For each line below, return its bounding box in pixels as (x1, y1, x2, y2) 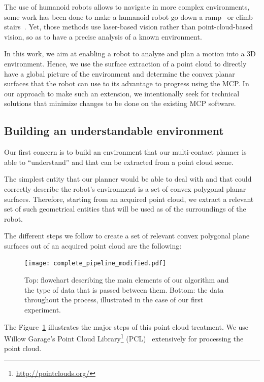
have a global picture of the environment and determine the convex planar (4, 68, 235, 79)
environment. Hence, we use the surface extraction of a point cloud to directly (4, 58, 247, 68)
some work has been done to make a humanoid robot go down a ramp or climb (4, 11, 253, 22)
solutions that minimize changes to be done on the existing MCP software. (4, 98, 236, 109)
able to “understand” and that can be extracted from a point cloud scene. (4, 156, 234, 167)
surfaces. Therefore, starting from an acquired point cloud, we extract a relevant (4, 193, 254, 204)
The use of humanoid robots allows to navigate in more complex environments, (4, 2, 250, 12)
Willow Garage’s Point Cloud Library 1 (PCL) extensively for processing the (4, 332, 244, 343)
